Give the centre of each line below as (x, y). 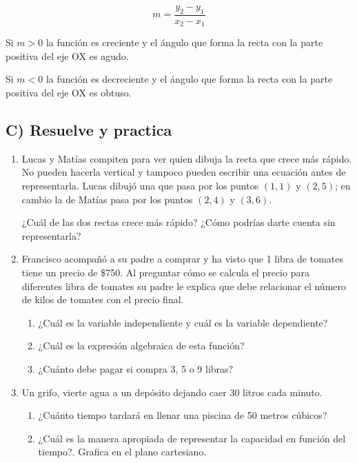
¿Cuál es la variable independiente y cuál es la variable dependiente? (183, 322)
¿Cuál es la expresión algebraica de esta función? (141, 346)
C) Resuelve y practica (89, 130)
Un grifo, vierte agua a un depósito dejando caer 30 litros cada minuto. (172, 392)
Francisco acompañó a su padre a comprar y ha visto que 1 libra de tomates (182, 259)
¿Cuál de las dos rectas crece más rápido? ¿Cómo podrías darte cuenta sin (178, 222)
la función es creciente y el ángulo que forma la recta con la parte (184, 42)
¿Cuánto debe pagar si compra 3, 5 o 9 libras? (136, 368)
